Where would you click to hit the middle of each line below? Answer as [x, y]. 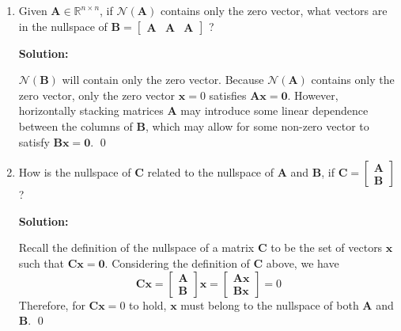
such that [42, 263]
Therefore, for [52, 304]
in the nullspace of [63, 26]
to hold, [148, 304]
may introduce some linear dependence [274, 110]
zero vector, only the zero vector [97, 95]
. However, [313, 95]
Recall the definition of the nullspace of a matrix [136, 247]
